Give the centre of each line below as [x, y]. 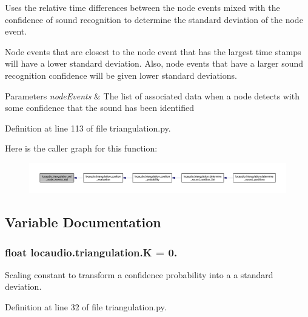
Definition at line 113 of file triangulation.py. [88, 128]
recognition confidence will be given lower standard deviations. [121, 75]
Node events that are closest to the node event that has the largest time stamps [153, 51]
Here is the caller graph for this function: [81, 148]
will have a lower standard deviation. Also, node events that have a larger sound [154, 63]
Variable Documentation [83, 222]
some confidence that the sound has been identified [100, 108]
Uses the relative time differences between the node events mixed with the [142, 7]
